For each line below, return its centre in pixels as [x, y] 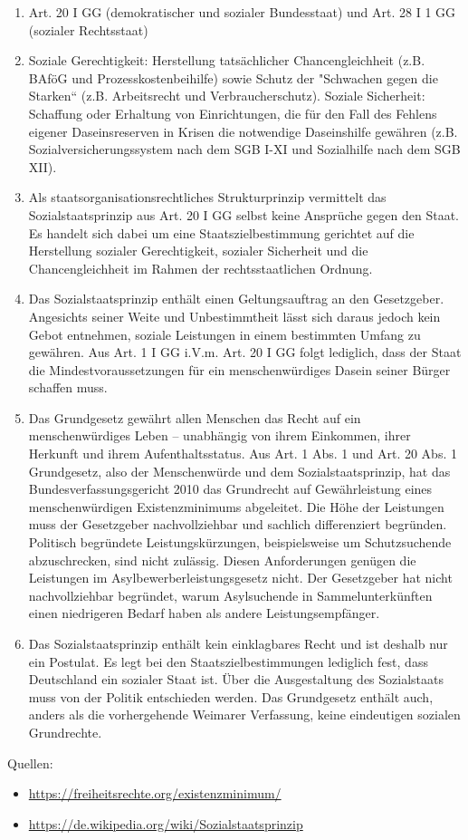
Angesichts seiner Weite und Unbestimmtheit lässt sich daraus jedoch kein [234, 316]
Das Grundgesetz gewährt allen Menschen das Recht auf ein [195, 417]
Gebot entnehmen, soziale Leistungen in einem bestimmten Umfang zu [224, 334]
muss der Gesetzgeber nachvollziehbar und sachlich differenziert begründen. [238, 524]
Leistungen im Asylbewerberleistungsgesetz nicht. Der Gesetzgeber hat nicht [240, 578]
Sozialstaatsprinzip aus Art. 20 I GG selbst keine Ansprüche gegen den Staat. [244, 214]
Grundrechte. [65, 732]
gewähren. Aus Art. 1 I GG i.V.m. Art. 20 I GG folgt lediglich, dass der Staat [245, 352]
